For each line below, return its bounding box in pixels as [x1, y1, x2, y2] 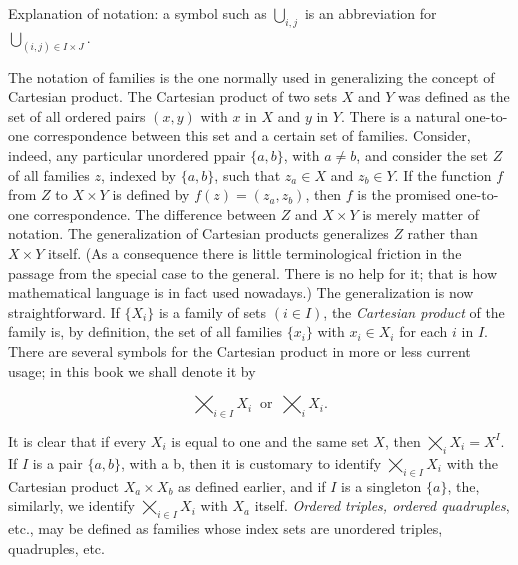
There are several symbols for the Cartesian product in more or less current [8, 340, 471, 361]
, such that [214, 164, 281, 185]
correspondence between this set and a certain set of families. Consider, [33, 125, 471, 146]
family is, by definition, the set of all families [8, 321, 283, 342]
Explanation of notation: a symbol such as [8, 3, 267, 23]
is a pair [32, 452, 83, 473]
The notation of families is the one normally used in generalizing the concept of [8, 66, 495, 87]
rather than [407, 223, 478, 244]
